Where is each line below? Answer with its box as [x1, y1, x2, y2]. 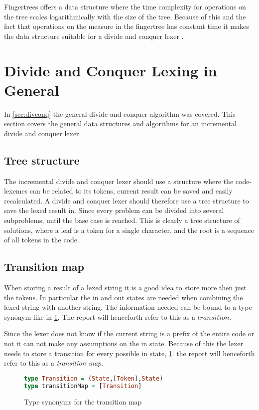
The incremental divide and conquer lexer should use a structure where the [4, 176, 234, 186]
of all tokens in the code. [4, 234, 79, 245]
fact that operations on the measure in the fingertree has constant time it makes [4, 21, 249, 31]
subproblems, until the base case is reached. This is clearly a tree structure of [4, 215, 240, 225]
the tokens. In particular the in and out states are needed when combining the [4, 292, 243, 302]
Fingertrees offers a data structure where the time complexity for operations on [4, 1, 246, 11]
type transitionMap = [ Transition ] [24, 382, 142, 390]
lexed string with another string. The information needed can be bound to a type [4, 302, 252, 312]
